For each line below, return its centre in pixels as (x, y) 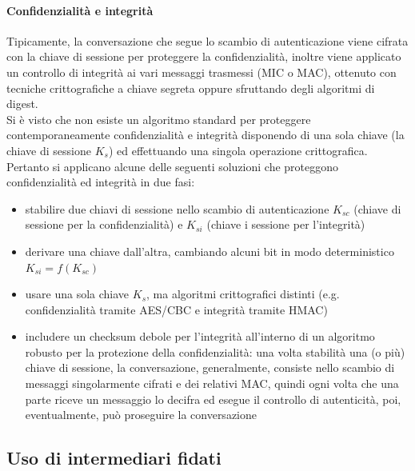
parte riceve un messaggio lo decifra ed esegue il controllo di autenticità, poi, (213, 399)
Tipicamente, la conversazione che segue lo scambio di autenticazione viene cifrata (207, 40)
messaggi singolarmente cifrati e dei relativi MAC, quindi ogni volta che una (212, 383)
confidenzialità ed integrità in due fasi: (101, 182)
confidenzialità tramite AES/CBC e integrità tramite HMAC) (176, 309)
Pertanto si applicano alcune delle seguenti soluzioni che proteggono (173, 166)
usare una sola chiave (77, 294)
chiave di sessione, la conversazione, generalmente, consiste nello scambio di (210, 367)
